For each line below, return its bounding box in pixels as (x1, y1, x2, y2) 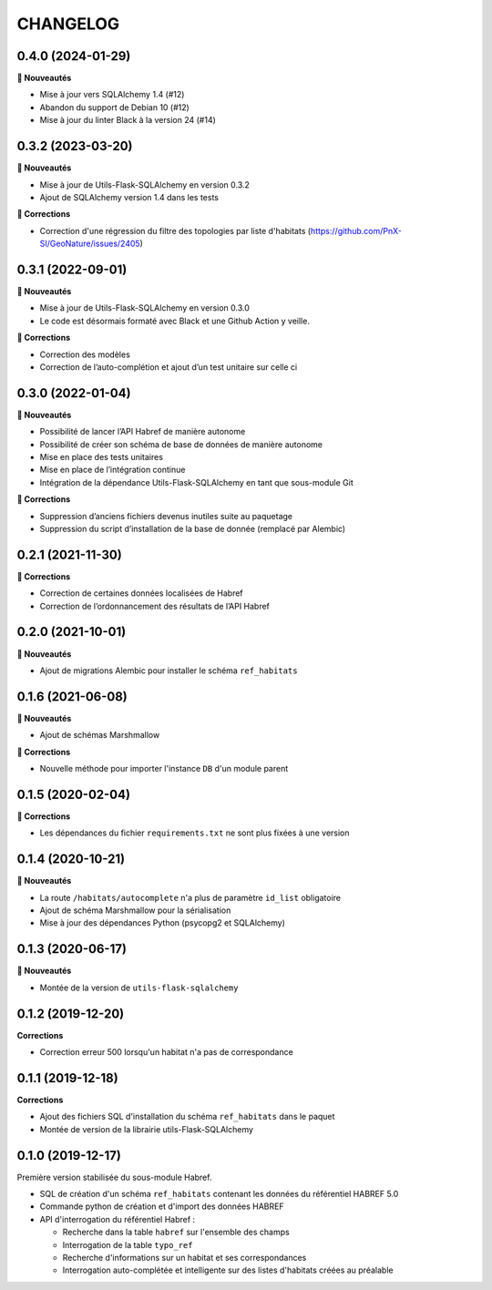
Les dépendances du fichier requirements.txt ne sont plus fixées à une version (39, 827, 350, 838)
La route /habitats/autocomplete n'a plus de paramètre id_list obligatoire (39, 892, 342, 903)
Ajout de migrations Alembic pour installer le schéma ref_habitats (39, 665, 298, 676)
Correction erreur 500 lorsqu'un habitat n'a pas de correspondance (39, 1047, 293, 1058)
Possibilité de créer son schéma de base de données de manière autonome (39, 438, 323, 450)
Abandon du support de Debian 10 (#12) (39, 101, 190, 113)
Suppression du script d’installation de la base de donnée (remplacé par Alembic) (39, 523, 346, 534)
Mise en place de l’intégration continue (39, 465, 186, 476)
